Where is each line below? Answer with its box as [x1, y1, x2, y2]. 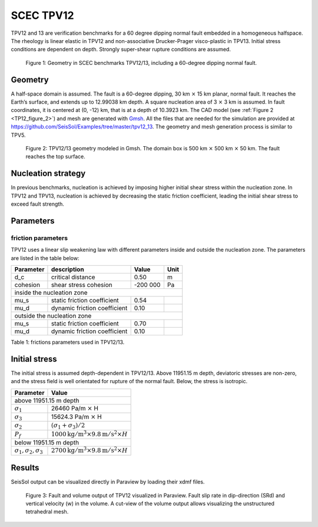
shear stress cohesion [51, 281, 113, 289]
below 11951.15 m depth [14, 439, 79, 447]
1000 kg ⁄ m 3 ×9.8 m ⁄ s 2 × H [51, 429, 128, 438]
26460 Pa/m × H [51, 404, 98, 412]
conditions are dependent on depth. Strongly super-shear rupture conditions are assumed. [11, 46, 231, 53]
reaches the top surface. [25, 153, 85, 160]
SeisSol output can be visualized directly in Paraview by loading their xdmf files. [11, 478, 205, 486]
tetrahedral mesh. [25, 508, 69, 515]
